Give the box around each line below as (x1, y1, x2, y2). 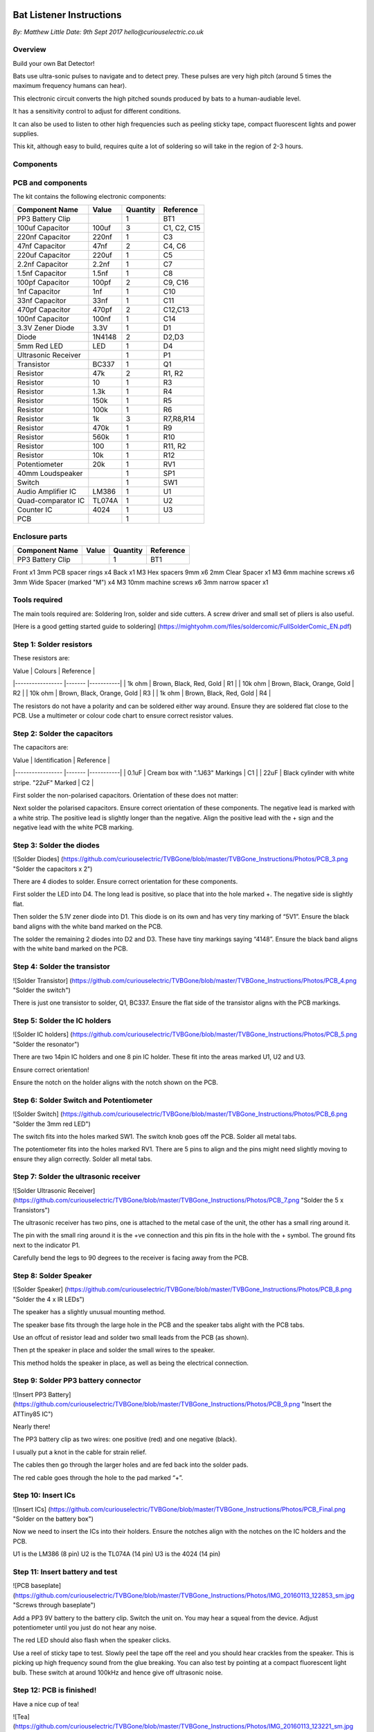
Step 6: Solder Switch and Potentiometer (12, 1095, 153, 1105)
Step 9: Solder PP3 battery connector (12, 1376, 141, 1386)
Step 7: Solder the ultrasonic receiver (12, 1172, 141, 1181)
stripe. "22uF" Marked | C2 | (12, 778, 94, 786)
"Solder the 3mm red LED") (12, 1120, 91, 1128)
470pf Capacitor (17, 305, 71, 315)
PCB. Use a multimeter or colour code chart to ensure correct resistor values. (12, 712, 233, 720)
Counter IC (17, 505, 53, 515)
